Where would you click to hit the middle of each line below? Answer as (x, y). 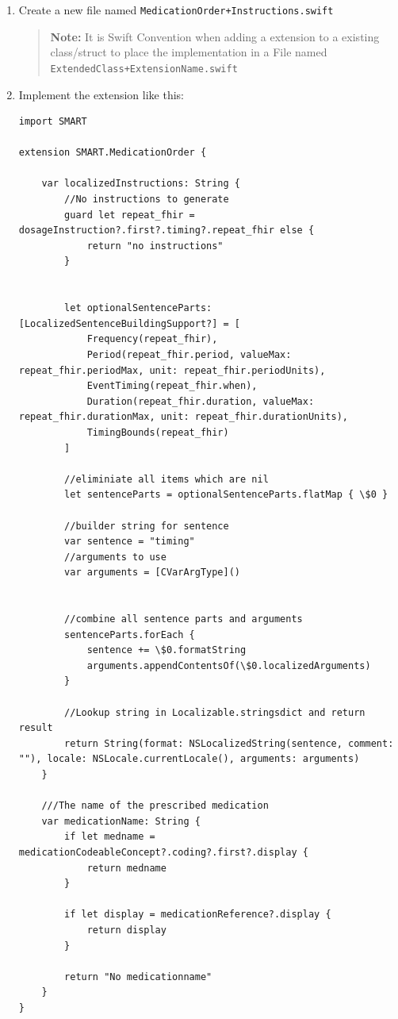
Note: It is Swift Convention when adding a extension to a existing (215, 36)
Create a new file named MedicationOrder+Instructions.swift (176, 10)
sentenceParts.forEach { (130, 634)
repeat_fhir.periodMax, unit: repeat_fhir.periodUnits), (172, 370)
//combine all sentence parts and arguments (184, 619)
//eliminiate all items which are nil (166, 479)
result (36, 728)
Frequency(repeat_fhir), (152, 339)
